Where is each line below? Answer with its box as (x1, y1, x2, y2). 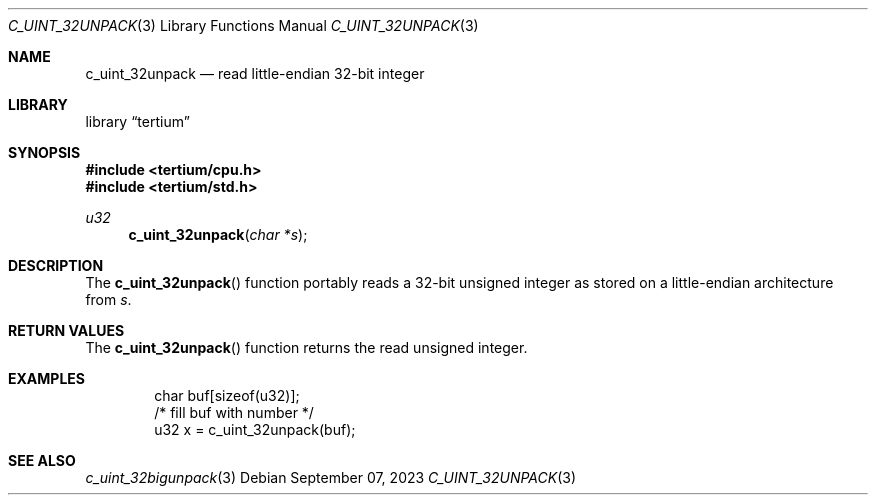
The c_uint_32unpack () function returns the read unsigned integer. (85, 339, 528, 356)
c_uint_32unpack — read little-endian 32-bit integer (85, 65, 425, 82)
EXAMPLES (8, 370, 85, 387)
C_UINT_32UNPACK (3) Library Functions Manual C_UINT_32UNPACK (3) (8, 17, 479, 34)
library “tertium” (85, 113, 190, 130)
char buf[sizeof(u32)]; (154, 387, 300, 404)
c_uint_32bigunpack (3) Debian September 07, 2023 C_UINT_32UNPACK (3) (85, 469, 577, 486)
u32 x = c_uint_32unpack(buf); (154, 421, 356, 438)
